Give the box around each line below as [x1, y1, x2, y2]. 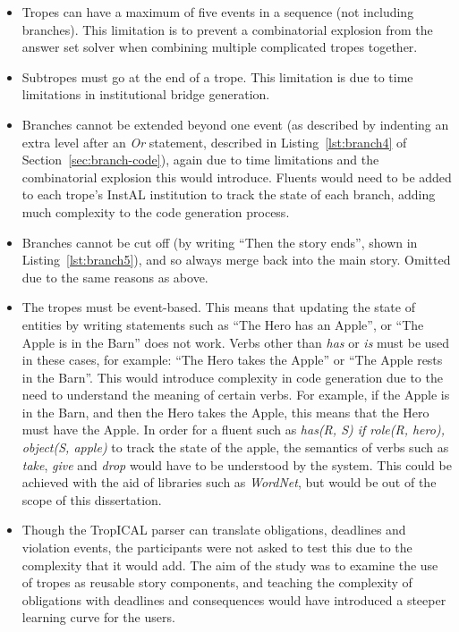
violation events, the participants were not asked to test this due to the [21, 538, 412, 557]
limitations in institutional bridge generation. [21, 85, 270, 104]
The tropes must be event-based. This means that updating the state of [21, 298, 415, 316]
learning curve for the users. [21, 608, 175, 627]
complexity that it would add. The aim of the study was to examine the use [21, 555, 438, 574]
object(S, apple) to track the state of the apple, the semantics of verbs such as [21, 438, 449, 457]
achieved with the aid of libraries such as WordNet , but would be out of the [21, 473, 437, 492]
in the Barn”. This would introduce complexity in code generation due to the [21, 367, 443, 386]
